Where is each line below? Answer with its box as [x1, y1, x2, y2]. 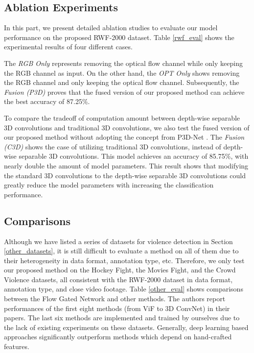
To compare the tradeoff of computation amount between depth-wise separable [4, 112, 240, 123]
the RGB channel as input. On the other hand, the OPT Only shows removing [4, 67, 240, 78]
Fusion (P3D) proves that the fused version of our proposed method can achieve [4, 86, 245, 97]
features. [4, 341, 29, 352]
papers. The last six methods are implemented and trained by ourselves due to [4, 312, 240, 323]
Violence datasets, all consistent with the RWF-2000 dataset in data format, [4, 274, 233, 284]
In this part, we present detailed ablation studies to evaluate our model [4, 22, 218, 33]
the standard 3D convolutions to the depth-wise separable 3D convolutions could [4, 170, 246, 180]
